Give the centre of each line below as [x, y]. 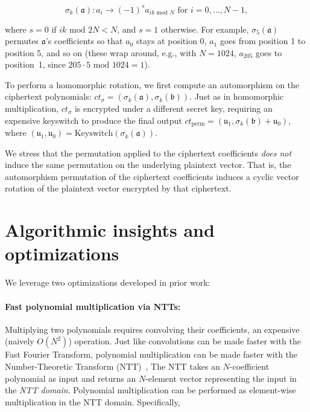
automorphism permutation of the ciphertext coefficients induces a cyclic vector [152, 176]
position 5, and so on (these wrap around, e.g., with [101, 52]
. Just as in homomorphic [237, 96]
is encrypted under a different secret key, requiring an [173, 108]
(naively [20, 341]
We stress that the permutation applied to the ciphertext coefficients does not [148, 153]
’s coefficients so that [84, 41]
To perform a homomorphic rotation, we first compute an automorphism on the [152, 84]
